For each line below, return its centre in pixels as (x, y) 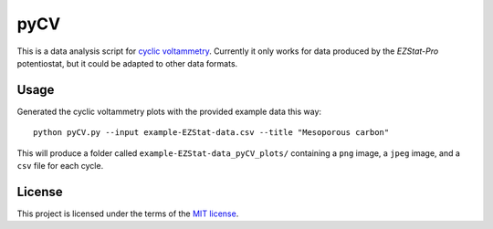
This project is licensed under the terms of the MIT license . (128, 213)
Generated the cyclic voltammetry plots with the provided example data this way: (169, 111)
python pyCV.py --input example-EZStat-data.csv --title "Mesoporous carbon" (211, 133)
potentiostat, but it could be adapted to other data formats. (127, 63)
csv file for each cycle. (60, 166)
